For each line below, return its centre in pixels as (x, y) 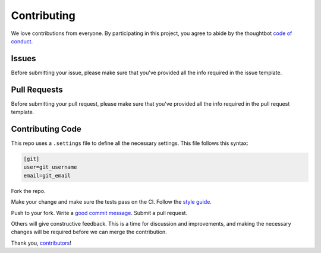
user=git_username (50, 167)
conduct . (22, 41)
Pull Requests (37, 89)
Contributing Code (46, 129)
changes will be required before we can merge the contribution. (89, 232)
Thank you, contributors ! (41, 243)
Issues (23, 58)
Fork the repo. (28, 191)
